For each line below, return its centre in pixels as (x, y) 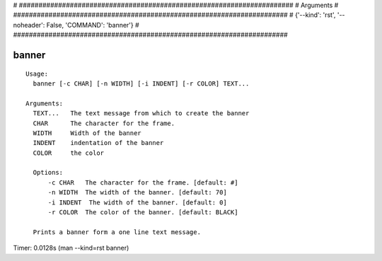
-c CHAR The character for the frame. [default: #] (143, 182)
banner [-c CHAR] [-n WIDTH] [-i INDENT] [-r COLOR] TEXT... (141, 83)
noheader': (29, 25)
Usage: (37, 74)
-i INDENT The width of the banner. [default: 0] (138, 202)
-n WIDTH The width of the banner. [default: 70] (138, 192)
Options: (48, 173)
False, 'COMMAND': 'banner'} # (93, 25)
